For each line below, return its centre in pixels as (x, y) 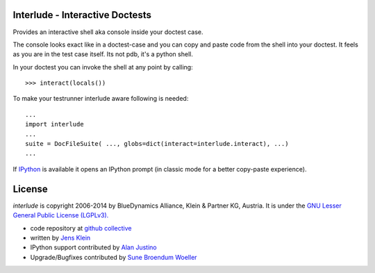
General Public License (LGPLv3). (61, 215)
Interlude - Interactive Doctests (82, 15)
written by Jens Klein (60, 238)
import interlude (55, 124)
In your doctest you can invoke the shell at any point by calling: (103, 67)
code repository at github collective (81, 228)
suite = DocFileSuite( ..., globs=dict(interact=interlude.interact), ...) (157, 144)
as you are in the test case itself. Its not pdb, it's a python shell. (103, 54)
